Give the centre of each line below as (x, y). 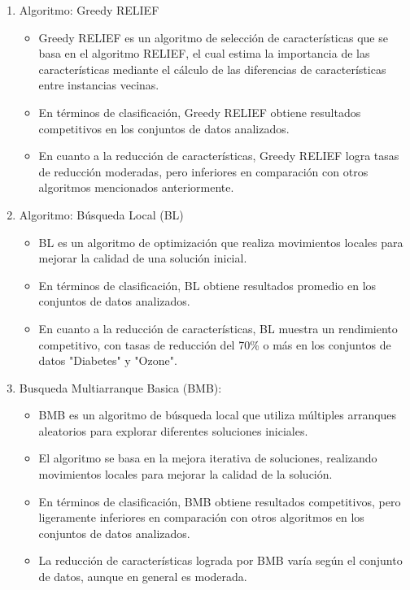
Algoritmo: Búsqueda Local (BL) (101, 214)
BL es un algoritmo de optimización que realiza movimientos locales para (221, 242)
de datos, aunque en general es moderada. (143, 577)
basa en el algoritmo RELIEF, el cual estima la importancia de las (204, 53)
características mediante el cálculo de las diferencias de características (212, 69)
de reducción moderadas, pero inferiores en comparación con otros (203, 171)
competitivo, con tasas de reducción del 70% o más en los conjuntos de (215, 344)
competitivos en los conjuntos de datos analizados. (164, 128)
